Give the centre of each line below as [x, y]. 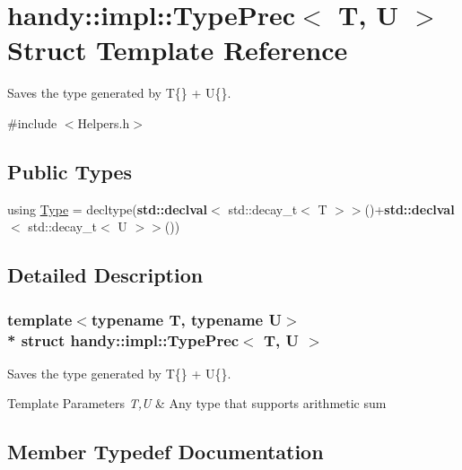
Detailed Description [105, 275]
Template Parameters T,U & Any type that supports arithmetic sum [197, 403]
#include [32, 122]
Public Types [70, 171]
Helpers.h [104, 122]
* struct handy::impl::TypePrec [123, 339]
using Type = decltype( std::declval [108, 209]
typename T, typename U [186, 319]
